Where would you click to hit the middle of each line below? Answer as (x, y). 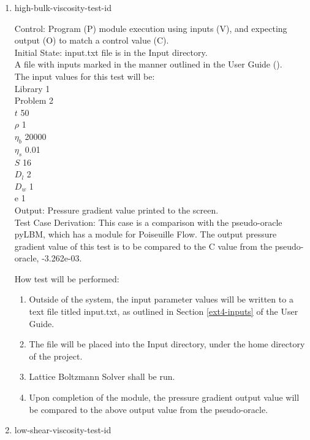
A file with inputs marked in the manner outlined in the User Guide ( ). (148, 64)
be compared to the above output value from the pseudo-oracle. (149, 409)
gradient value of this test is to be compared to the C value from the (143, 246)
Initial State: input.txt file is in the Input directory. (111, 52)
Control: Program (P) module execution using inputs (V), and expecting (151, 28)
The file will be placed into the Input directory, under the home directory (167, 344)
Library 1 (32, 88)
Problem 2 (34, 100)
